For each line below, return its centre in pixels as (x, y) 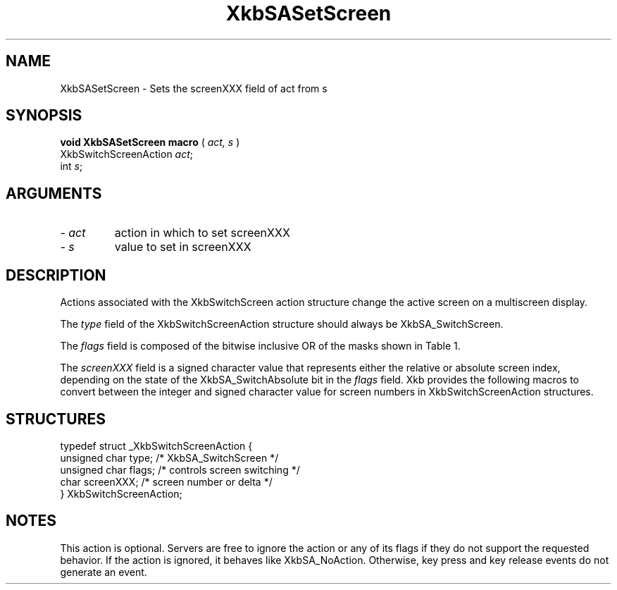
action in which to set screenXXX (202, 233)
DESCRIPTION (56, 275)
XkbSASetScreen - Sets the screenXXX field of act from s (194, 88)
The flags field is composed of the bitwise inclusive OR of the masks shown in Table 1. (260, 346)
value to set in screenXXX (183, 247)
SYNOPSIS (44, 116)
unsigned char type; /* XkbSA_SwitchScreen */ (169, 457)
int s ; (71, 166)
